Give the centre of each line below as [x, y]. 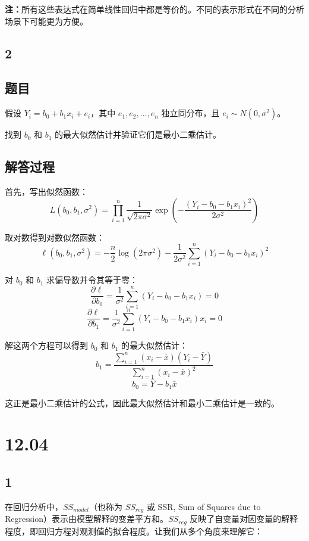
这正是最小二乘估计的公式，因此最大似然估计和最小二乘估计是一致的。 [142, 402]
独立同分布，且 [190, 113]
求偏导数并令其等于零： [92, 280]
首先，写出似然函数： [46, 191]
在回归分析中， [34, 506]
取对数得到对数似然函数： [55, 237]
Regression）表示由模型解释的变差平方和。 [86, 519]
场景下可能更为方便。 [46, 21]
